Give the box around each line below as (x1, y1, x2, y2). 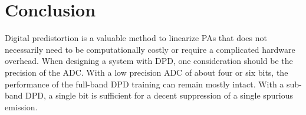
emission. (5, 100, 38, 113)
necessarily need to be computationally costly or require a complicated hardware (5, 43, 295, 55)
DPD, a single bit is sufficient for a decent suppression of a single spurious (25, 89, 294, 102)
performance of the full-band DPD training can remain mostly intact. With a (5, 77, 284, 90)
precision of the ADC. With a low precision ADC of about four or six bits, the (5, 66, 288, 78)
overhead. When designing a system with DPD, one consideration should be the (5, 55, 293, 67)
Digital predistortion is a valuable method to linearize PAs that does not (5, 32, 267, 44)
